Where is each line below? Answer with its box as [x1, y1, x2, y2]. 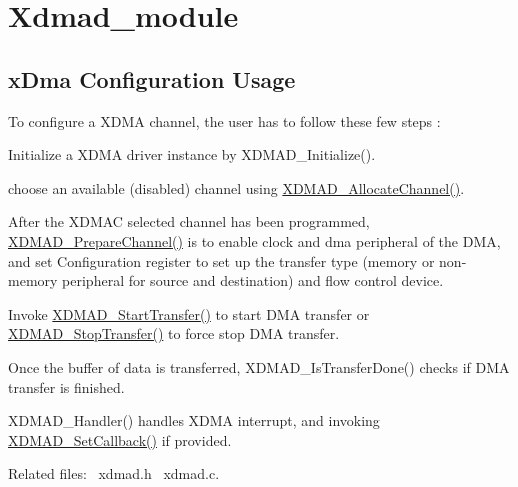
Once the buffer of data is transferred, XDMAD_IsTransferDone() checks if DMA [8, 356, 510, 377]
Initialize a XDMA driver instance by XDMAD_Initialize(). [8, 144, 376, 165]
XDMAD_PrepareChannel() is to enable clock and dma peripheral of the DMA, [8, 230, 501, 251]
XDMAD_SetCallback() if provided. [8, 429, 232, 450]
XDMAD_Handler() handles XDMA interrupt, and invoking [8, 410, 380, 431]
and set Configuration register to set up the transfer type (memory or [8, 250, 435, 271]
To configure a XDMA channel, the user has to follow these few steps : [8, 110, 441, 131]
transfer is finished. [8, 376, 125, 397]
